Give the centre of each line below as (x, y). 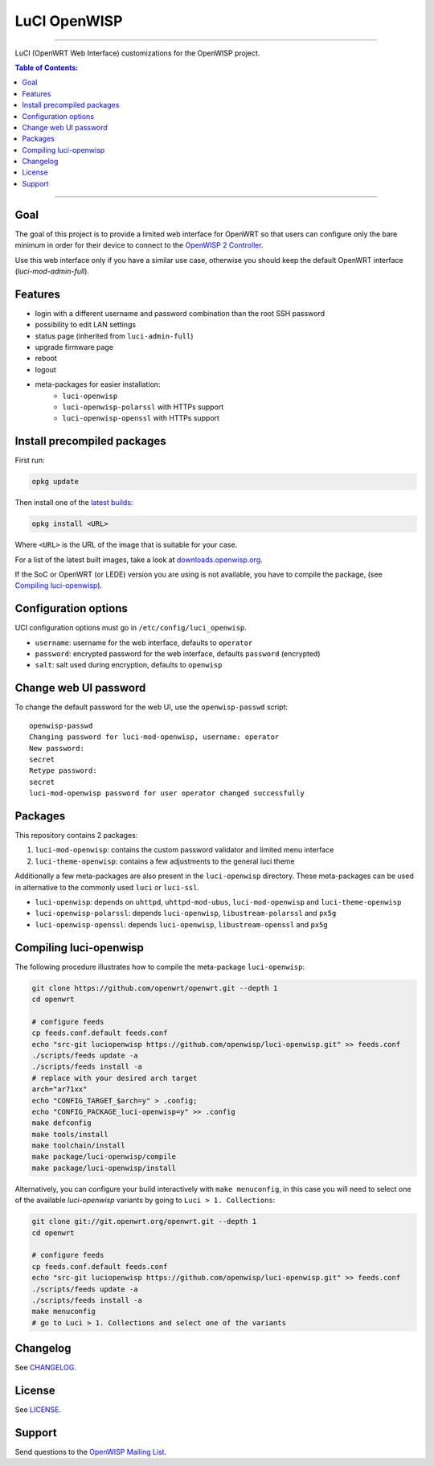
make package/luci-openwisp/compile (104, 1157)
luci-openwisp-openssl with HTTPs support (141, 418)
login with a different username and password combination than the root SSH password (180, 313)
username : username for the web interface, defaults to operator (144, 643)
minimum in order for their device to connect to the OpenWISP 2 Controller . (139, 245)
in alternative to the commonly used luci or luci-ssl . (107, 887)
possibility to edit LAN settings (86, 325)
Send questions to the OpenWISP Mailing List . (91, 1452)
